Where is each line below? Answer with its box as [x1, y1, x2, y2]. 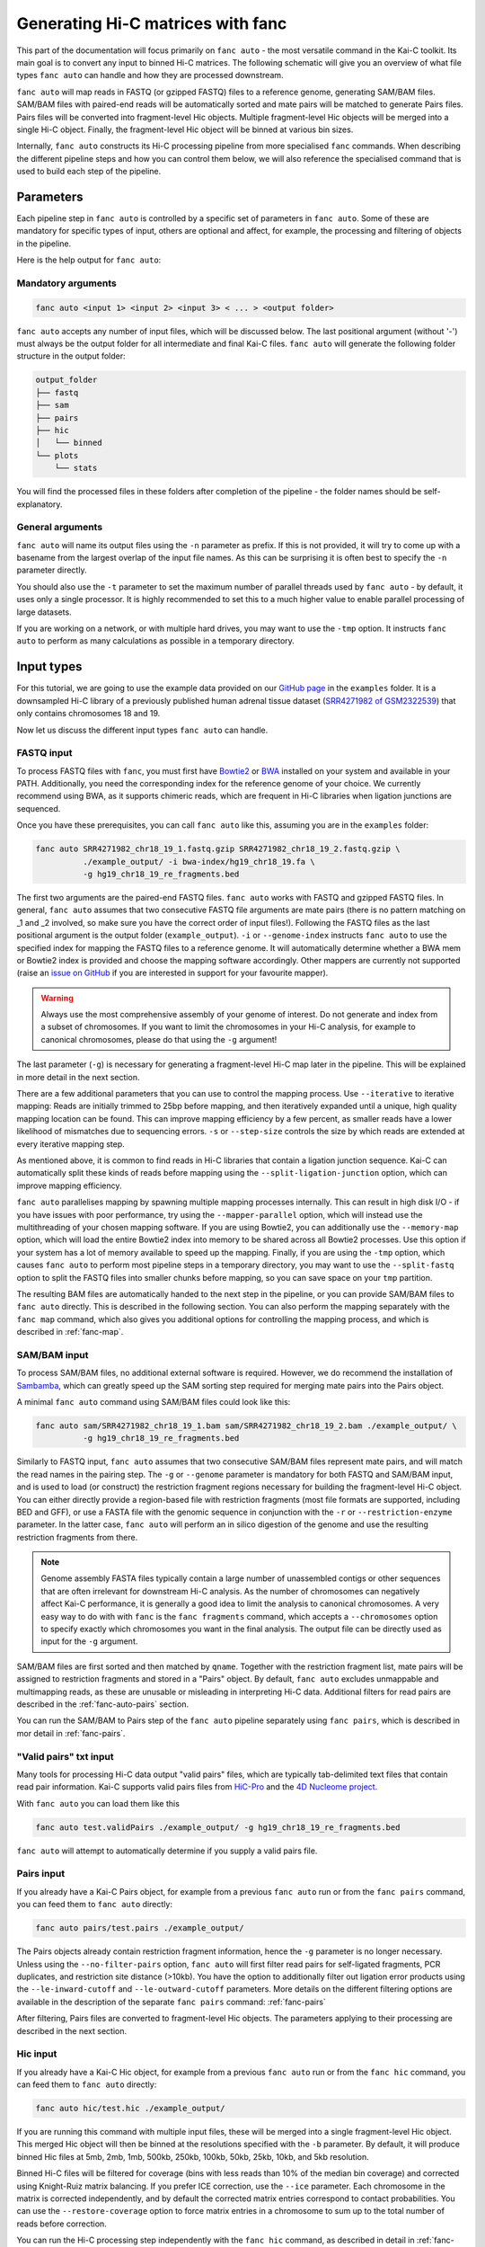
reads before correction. [16, 2218, 107, 2229]
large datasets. [16, 607, 72, 617]
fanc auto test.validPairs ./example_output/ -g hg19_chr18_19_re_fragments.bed [35, 1822, 401, 1833]
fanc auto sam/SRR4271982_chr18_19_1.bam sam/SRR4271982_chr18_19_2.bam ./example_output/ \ [35, 1420, 457, 1431]
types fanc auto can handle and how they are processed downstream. [16, 70, 284, 81]
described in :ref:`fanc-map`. [16, 1327, 124, 1337]
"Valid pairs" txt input [16, 1750, 114, 1763]
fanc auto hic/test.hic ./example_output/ [35, 2103, 225, 2114]
